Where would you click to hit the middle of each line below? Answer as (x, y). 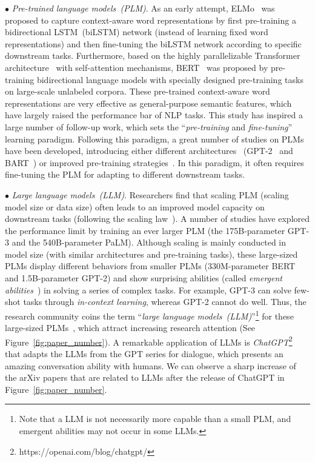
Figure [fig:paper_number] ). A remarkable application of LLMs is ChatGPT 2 (149, 341)
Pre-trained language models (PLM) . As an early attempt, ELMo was (143, 8)
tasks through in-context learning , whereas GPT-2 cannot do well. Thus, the (165, 302)
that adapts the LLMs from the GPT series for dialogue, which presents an (144, 353)
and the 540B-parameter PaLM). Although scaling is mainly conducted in (149, 242)
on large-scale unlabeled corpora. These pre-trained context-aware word (138, 91)
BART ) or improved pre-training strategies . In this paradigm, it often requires (154, 162)
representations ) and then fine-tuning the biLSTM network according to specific (153, 43)
